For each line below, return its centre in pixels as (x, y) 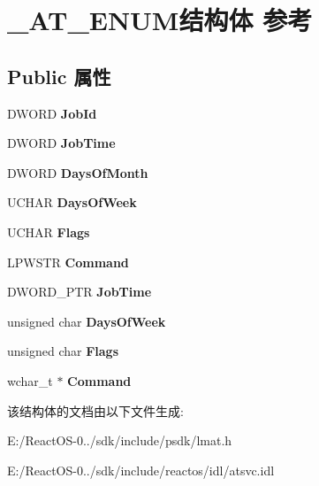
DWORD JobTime (61, 143)
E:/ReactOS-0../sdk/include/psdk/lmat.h (120, 440)
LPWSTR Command (68, 262)
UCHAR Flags (49, 231)
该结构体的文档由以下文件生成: (95, 410)
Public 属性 (59, 76)
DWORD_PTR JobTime (80, 292)
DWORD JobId (52, 113)
